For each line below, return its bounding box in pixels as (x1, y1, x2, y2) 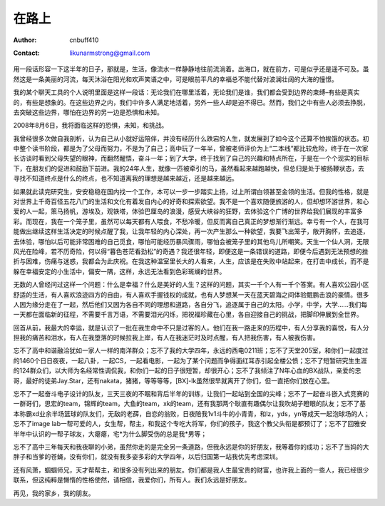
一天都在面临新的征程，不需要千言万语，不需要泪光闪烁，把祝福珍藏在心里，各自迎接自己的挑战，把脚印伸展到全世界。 (13, 310, 363, 319)
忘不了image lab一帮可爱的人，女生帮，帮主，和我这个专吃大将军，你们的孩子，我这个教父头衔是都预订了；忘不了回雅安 (13, 420, 367, 428)
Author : (13, 36, 37, 44)
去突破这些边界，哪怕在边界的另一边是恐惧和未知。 (13, 108, 163, 116)
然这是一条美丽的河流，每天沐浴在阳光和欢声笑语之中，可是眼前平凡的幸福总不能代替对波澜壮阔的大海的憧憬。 (13, 75, 338, 84)
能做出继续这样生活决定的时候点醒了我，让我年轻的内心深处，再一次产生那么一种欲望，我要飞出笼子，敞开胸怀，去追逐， (13, 227, 369, 236)
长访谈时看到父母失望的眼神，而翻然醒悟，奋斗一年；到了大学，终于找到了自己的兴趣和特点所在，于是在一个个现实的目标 (13, 154, 369, 163)
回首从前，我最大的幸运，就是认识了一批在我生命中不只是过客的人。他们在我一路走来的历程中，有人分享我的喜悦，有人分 (13, 323, 369, 332)
